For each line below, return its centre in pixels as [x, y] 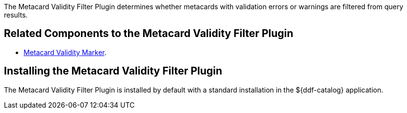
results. [16, 15]
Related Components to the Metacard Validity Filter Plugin [149, 34]
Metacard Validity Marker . [65, 52]
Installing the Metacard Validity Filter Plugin [113, 71]
